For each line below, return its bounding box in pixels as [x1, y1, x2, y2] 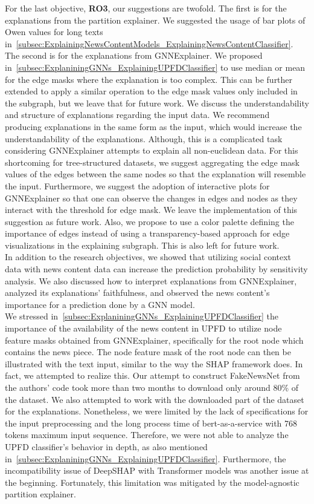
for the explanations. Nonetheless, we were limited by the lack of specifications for [5, 405, 309, 417]
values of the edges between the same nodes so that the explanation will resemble [5, 168, 306, 180]
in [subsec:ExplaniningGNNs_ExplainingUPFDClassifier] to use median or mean [5, 61, 306, 73]
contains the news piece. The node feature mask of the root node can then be [5, 345, 291, 358]
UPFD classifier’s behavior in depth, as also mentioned [5, 440, 208, 453]
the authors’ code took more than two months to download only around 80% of [5, 381, 299, 393]
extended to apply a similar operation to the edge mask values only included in [5, 85, 298, 97]
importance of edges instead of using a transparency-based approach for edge [5, 227, 290, 240]
